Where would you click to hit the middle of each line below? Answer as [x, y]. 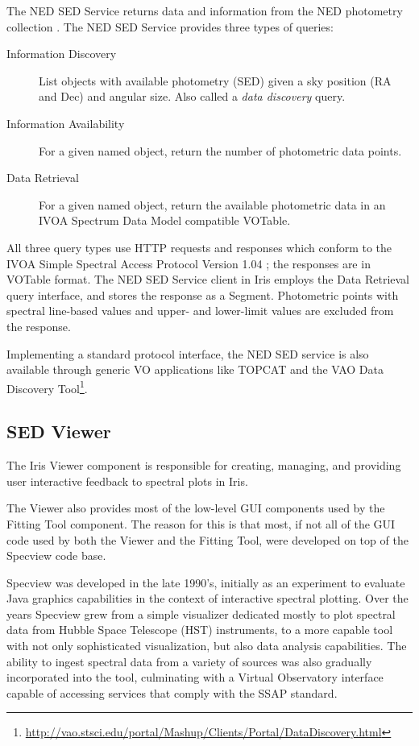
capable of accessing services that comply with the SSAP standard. [172, 692]
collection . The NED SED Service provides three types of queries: [170, 26]
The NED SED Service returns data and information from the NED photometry [205, 10]
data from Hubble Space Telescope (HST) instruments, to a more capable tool [200, 630]
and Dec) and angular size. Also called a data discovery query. [192, 96]
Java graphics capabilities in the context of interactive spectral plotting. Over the [207, 598]
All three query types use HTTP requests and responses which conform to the [199, 247]
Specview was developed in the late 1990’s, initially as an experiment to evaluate [206, 582]
